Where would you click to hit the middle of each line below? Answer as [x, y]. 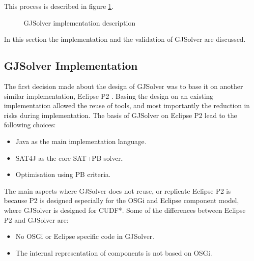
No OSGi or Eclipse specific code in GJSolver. [85, 236]
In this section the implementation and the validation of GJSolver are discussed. [125, 39]
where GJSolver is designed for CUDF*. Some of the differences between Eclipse [125, 210]
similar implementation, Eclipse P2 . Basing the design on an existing [109, 96]
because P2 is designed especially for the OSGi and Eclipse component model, [122, 200]
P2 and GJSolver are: [36, 219]
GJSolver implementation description [80, 22]
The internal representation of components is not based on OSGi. [114, 252]
